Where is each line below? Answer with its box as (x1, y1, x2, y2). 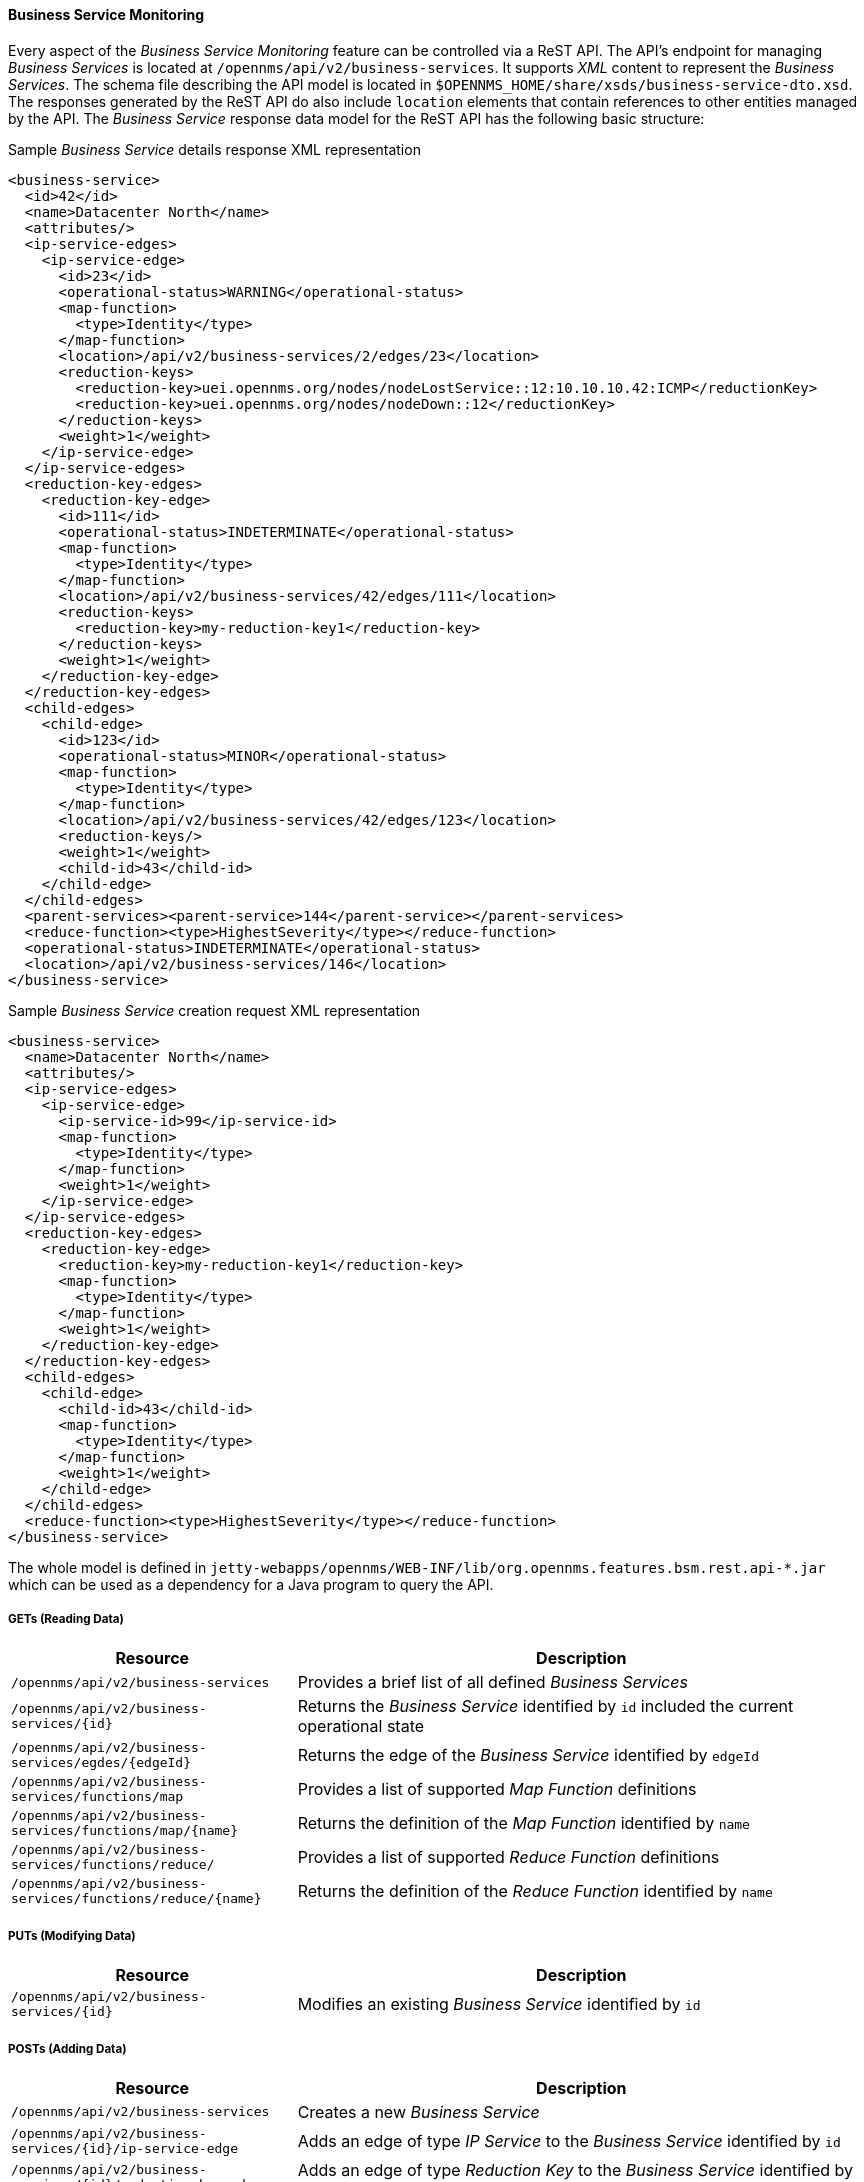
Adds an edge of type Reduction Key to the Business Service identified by (297, 2159, 853, 2180)
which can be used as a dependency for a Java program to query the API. (8, 1575, 494, 1593)
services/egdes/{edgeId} (11, 1755, 192, 1771)
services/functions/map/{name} (11, 1823, 238, 1839)
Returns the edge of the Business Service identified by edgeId (297, 1745, 759, 1766)
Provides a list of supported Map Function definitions (297, 1779, 697, 1800)
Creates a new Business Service (297, 2101, 540, 2122)
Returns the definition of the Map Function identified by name (297, 1813, 750, 1834)
